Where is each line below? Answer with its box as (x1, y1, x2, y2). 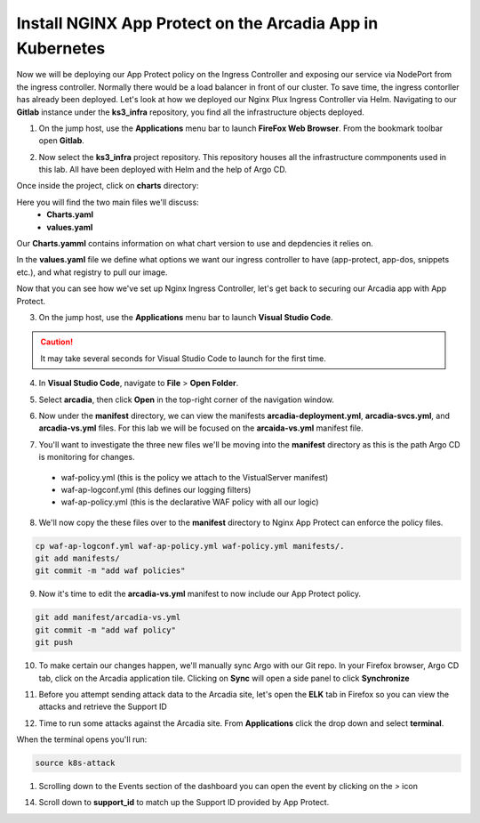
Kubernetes (16, 38, 106, 58)
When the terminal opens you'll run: (16, 734, 148, 745)
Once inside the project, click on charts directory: (16, 181, 199, 191)
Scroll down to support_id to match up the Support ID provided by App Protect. (38, 797, 330, 808)
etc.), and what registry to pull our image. (16, 267, 168, 278)
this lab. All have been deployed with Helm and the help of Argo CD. (38, 165, 288, 175)
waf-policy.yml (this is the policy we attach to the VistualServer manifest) (60, 472, 329, 482)
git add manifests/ (35, 553, 120, 564)
